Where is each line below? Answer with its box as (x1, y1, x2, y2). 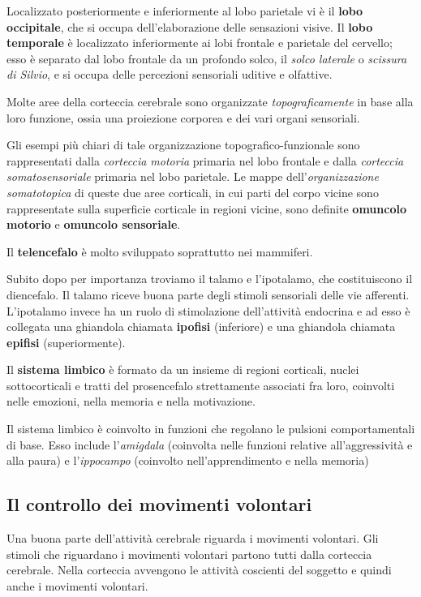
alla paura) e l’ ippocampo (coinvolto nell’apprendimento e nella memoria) (6, 452, 369, 469)
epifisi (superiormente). (6, 333, 126, 350)
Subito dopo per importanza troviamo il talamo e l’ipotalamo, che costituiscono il (6, 270, 413, 287)
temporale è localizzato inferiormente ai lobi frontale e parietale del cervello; (6, 34, 393, 51)
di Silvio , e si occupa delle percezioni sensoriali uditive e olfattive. (6, 66, 333, 83)
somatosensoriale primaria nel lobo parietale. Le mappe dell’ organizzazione (6, 168, 379, 185)
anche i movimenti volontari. (6, 577, 148, 594)
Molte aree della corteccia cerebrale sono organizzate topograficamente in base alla (6, 92, 414, 110)
